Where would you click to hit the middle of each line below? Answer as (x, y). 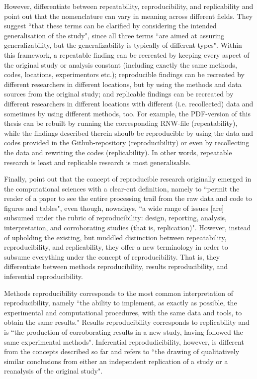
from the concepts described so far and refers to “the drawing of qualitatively (122, 351)
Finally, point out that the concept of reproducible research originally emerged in (128, 179)
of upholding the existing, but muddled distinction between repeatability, (115, 237)
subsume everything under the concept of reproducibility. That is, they (112, 256)
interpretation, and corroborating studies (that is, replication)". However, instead (128, 228)
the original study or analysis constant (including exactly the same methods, (121, 64)
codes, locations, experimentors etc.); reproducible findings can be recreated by (124, 74)
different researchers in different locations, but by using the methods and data (123, 84)
